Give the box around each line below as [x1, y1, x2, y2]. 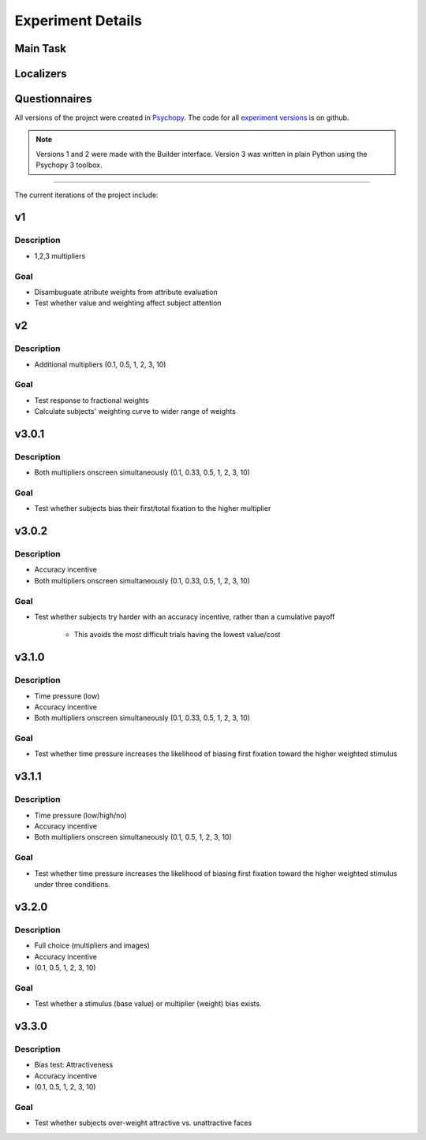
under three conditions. [34, 879, 110, 889]
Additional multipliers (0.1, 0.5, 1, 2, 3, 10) [34, 360, 166, 369]
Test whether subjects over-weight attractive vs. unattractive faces [34, 1118, 252, 1127]
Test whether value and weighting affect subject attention [34, 298, 222, 307]
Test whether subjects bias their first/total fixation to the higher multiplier [34, 504, 271, 513]
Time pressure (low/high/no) [34, 810, 128, 820]
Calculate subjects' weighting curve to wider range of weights [34, 407, 236, 416]
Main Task [14, 42, 67, 55]
